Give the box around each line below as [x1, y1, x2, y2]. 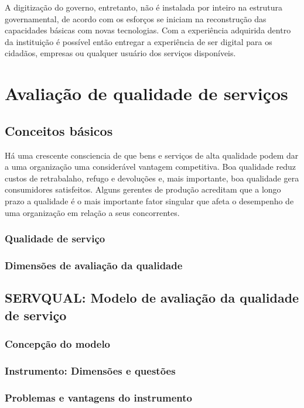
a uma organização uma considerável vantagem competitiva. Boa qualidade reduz [5, 160, 296, 173]
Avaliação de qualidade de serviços [5, 81, 288, 105]
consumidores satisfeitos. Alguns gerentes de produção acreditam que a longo [5, 183, 281, 196]
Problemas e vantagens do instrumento [5, 390, 192, 404]
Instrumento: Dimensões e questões [5, 363, 176, 378]
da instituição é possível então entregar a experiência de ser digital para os [5, 35, 272, 47]
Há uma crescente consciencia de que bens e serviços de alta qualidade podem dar [5, 149, 299, 161]
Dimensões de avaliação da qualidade [5, 258, 183, 272]
